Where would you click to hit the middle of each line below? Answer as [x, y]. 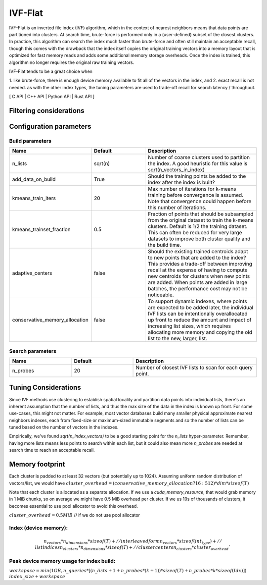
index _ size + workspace [37, 577]
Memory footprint [37, 464]
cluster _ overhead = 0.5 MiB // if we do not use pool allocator [75, 515]
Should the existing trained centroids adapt [198, 252]
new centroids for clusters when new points [199, 276]
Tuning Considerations [45, 388]
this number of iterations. [177, 208]
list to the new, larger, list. [178, 338]
